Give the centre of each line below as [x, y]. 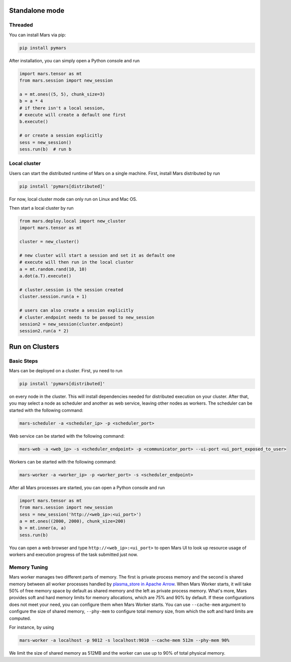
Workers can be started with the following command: [63, 462]
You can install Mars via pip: [38, 35]
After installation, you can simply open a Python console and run [74, 60]
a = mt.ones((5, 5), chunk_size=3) [62, 94]
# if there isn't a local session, [62, 108]
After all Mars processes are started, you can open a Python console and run [87, 487]
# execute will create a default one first [73, 115]
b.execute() [34, 122]
